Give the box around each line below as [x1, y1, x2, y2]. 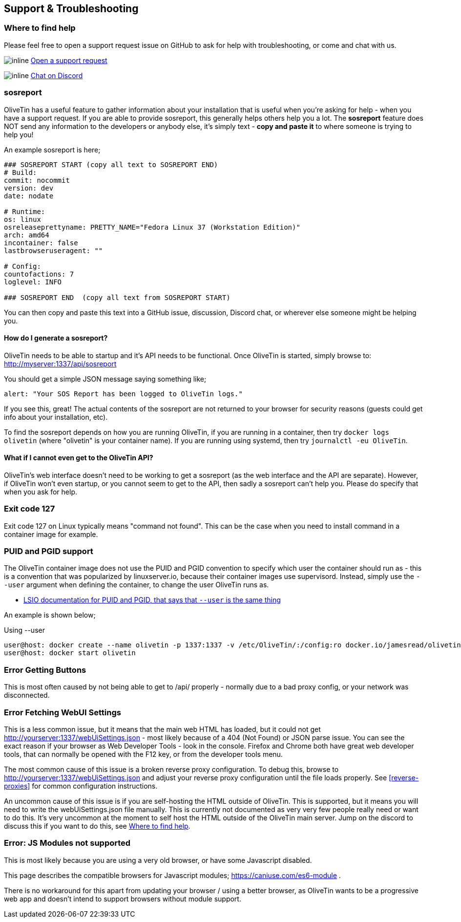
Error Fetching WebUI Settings [4, 707, 121, 717]
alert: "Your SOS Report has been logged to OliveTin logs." [4, 389, 243, 398]
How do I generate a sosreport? [4, 334, 108, 343]
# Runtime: [4, 207, 45, 215]
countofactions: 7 [4, 270, 74, 278]
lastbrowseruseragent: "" [4, 246, 103, 255]
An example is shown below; [4, 611, 96, 620]
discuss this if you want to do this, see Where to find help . [4, 821, 190, 830]
